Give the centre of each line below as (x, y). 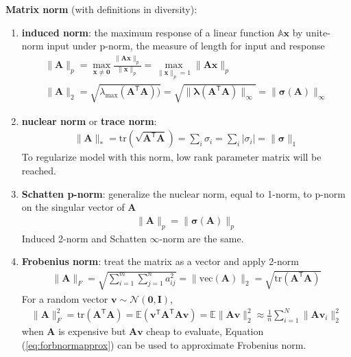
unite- (318, 32)
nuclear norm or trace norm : (89, 120)
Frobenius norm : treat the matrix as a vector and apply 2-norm (160, 261)
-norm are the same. (202, 238)
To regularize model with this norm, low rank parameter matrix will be (171, 157)
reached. (39, 171)
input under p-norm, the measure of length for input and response (186, 46)
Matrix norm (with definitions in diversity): (101, 9)
